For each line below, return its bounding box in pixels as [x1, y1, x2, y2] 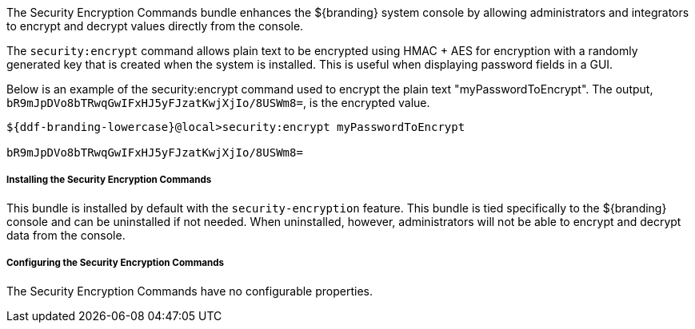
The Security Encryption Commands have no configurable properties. [6, 283, 373, 298]
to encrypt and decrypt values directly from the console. [6, 19, 304, 33]
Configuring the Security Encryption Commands [6, 257, 225, 269]
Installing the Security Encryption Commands [6, 174, 212, 186]
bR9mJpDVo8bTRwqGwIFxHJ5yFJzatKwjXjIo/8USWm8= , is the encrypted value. [6, 96, 430, 109]
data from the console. [6, 228, 126, 242]
